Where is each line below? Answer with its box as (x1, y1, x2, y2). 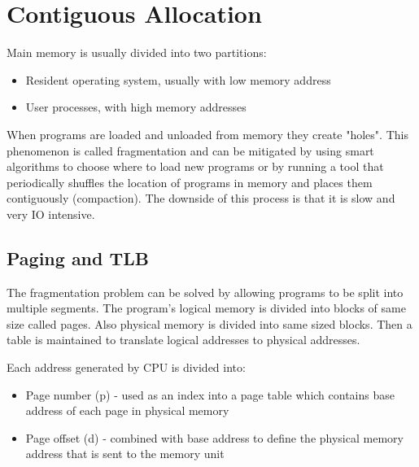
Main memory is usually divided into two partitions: (7, 44, 267, 61)
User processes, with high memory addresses (25, 98, 247, 116)
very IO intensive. (7, 205, 95, 222)
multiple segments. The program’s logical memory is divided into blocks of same (7, 299, 406, 316)
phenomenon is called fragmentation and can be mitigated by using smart (7, 142, 374, 159)
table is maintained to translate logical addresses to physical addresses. (7, 331, 360, 348)
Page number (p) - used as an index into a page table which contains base (25, 386, 395, 403)
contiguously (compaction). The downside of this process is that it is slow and (7, 190, 395, 207)
